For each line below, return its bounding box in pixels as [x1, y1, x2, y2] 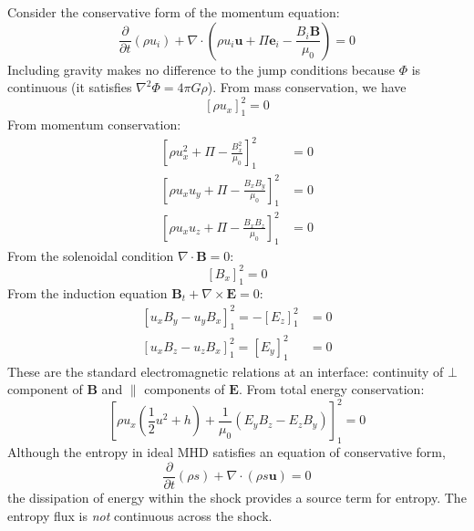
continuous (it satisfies [7, 78, 132, 97]
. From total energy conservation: [238, 380, 425, 399]
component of [7, 380, 83, 399]
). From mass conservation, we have [207, 78, 407, 97]
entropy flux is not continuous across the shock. [7, 505, 273, 525]
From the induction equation [7, 283, 168, 302]
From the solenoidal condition [7, 245, 174, 265]
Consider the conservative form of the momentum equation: [7, 3, 340, 21]
